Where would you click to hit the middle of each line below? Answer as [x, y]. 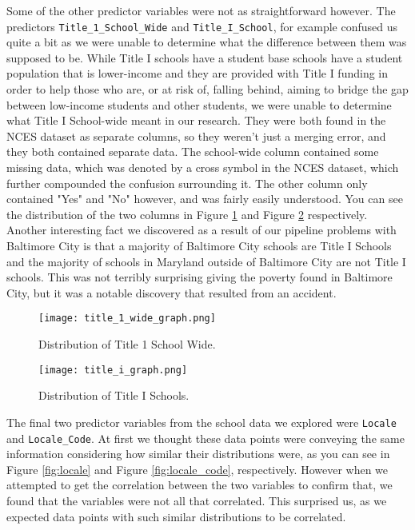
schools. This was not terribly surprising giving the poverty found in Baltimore [200, 277]
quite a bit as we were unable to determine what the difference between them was [207, 42]
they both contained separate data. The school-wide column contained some [193, 151]
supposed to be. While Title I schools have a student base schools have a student [205, 57]
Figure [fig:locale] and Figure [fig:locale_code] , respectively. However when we [198, 469]
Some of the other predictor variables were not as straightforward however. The [201, 10]
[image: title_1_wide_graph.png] [127, 319]
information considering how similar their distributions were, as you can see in [198, 454]
